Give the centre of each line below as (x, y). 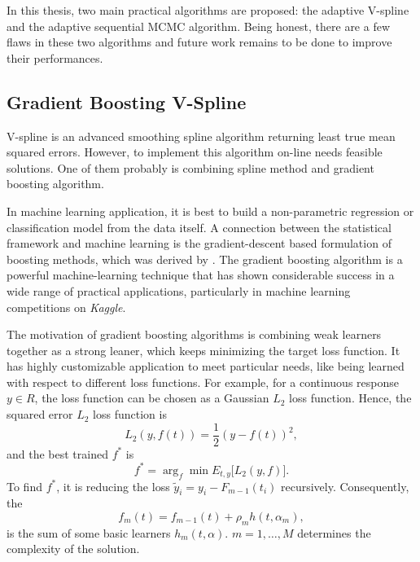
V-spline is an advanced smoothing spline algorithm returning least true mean (201, 136)
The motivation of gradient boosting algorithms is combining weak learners (194, 334)
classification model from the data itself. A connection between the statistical (199, 227)
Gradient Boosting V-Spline (127, 101)
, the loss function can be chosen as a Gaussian (152, 398)
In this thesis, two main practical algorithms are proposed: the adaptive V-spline (208, 10)
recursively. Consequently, (345, 486)
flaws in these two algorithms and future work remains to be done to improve (199, 42)
